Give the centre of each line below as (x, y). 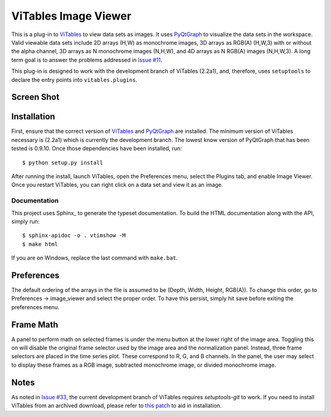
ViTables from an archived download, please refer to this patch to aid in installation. (116, 406)
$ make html (40, 244)
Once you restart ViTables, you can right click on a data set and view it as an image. (117, 185)
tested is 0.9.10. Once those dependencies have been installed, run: (97, 148)
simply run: (25, 221)
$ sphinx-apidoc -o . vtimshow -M (74, 235)
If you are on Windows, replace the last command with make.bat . (94, 258)
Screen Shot (35, 97)
